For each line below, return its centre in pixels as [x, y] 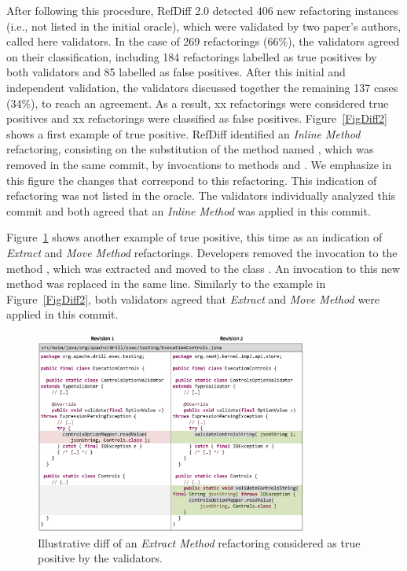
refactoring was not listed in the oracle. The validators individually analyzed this [201, 195]
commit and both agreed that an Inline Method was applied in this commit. [189, 210]
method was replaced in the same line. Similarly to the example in [166, 284]
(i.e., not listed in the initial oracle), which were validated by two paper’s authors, [204, 26]
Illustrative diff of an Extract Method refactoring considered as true [199, 542]
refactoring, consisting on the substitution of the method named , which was [190, 149]
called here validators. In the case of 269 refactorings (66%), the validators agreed [203, 41]
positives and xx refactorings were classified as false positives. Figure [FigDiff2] [197, 118]
